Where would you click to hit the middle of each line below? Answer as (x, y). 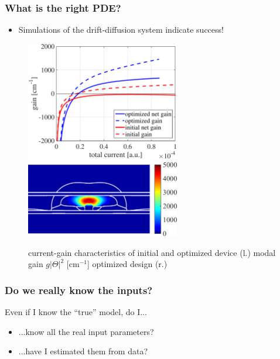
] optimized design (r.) (127, 264)
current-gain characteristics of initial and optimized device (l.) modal (152, 252)
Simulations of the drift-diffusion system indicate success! (121, 30)
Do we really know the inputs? (79, 290)
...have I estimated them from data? (83, 351)
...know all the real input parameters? (86, 331)
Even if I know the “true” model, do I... (76, 312)
